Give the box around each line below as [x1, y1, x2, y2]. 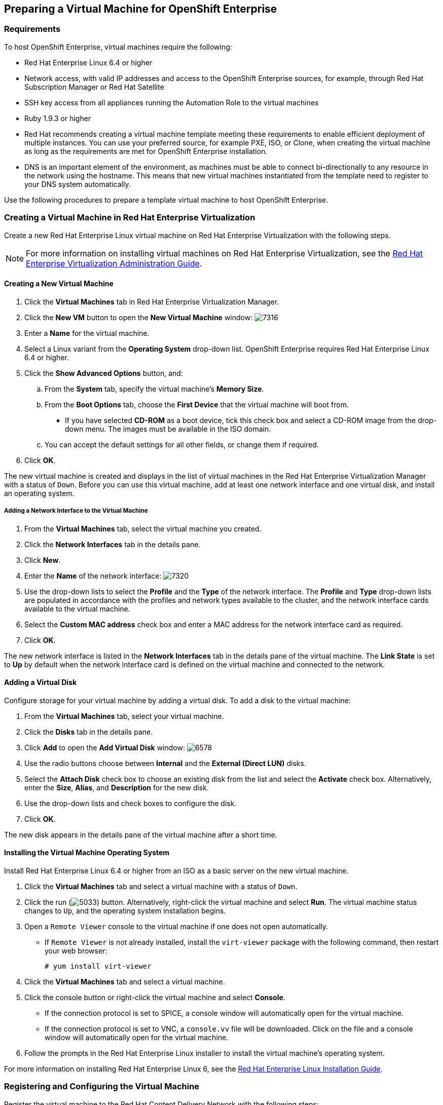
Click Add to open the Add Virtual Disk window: [24, 743, 185, 752]
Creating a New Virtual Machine [4, 279, 114, 288]
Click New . [24, 555, 61, 564]
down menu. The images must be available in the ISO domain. [65, 424, 271, 433]
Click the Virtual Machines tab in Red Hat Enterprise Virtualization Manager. [24, 297, 279, 306]
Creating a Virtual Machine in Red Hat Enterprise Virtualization [4, 212, 255, 223]
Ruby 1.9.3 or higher [24, 113, 91, 123]
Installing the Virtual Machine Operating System [4, 848, 170, 857]
